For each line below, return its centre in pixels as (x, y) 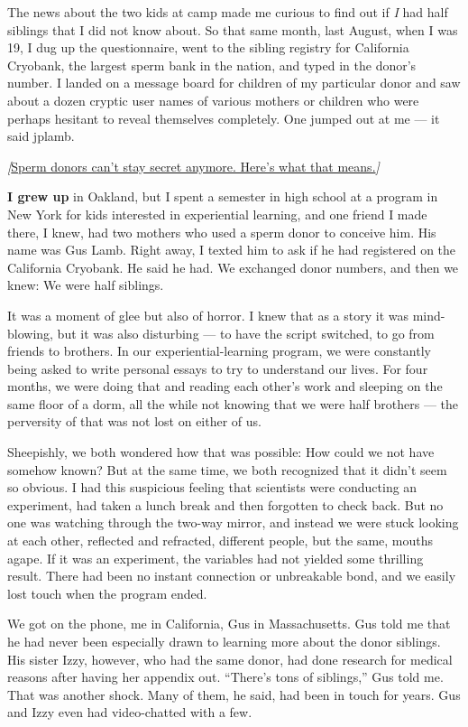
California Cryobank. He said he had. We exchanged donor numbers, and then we (233, 267)
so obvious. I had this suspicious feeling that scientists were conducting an (212, 487)
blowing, (30, 333)
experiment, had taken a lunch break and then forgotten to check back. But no (225, 504)
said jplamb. (41, 136)
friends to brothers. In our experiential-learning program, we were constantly (219, 351)
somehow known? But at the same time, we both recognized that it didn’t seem (227, 469)
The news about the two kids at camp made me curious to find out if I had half (228, 12)
